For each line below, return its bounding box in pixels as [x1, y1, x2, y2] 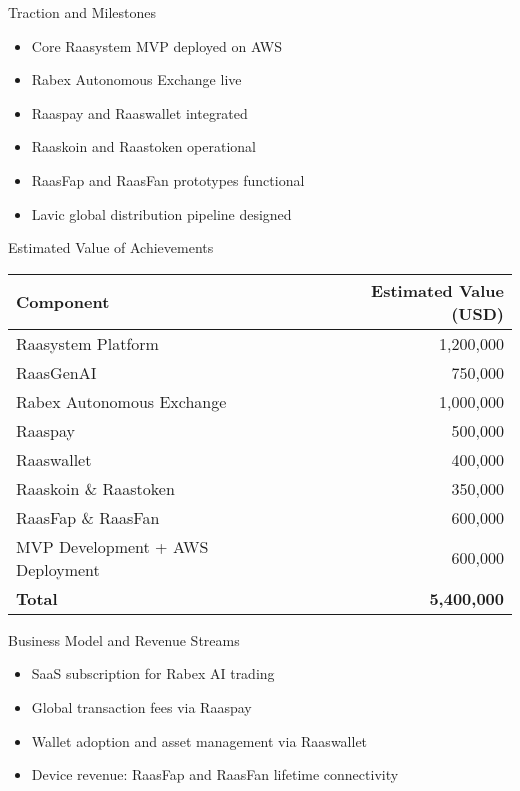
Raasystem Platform [16, 331, 159, 355]
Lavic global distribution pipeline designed [31, 203, 292, 224]
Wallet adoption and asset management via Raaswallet [31, 730, 368, 751]
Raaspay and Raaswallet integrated [31, 102, 248, 123]
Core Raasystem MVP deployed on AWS [31, 35, 283, 56]
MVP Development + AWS [16, 534, 209, 558]
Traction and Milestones [8, 2, 156, 22]
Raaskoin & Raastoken [16, 476, 175, 500]
